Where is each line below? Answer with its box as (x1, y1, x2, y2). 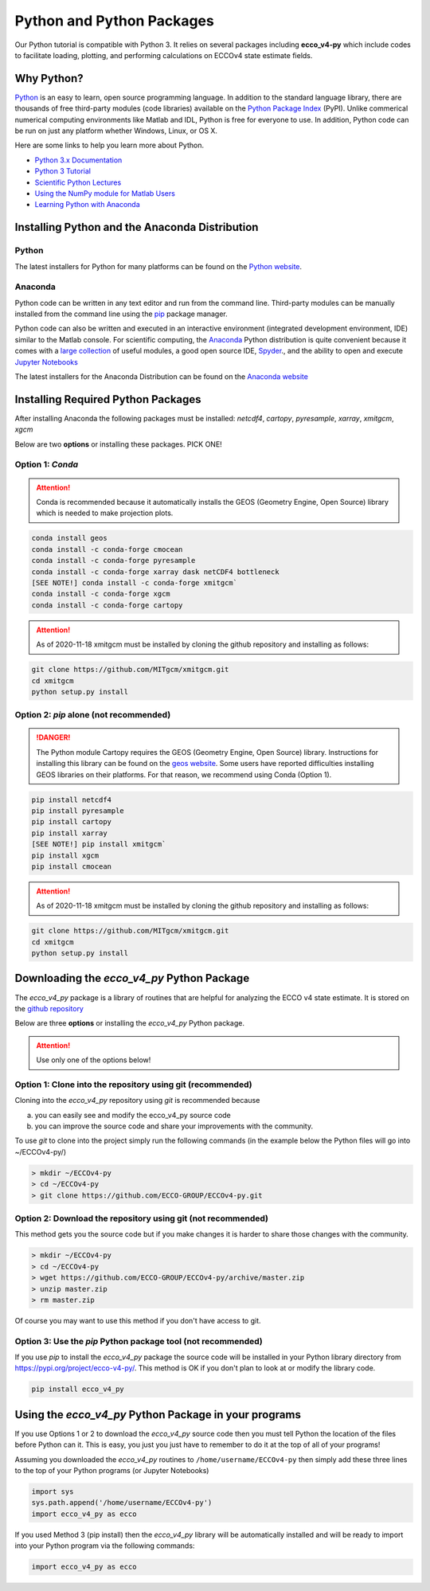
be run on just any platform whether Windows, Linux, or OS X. (14, 126, 218, 135)
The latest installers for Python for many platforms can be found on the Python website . (14, 261, 303, 271)
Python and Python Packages (14, 12, 214, 29)
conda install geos (31, 534, 107, 543)
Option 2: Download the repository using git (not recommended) (14, 1213, 269, 1224)
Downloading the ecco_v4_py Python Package (14, 971, 250, 985)
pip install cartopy (31, 817, 111, 827)
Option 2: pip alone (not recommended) (14, 709, 171, 721)
